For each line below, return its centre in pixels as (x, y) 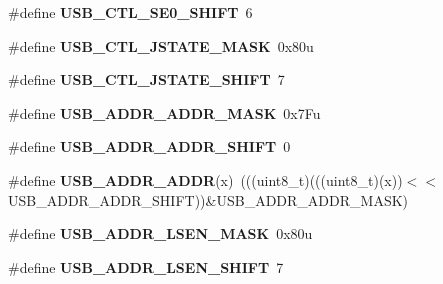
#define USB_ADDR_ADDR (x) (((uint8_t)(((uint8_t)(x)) (205, 179)
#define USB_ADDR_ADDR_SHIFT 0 (149, 146)
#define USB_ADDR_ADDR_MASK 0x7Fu (164, 112)
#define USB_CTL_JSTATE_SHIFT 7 (146, 79)
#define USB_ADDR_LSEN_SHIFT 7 (146, 266)
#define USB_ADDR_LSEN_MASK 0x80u (160, 233)
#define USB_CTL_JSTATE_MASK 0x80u (161, 45)
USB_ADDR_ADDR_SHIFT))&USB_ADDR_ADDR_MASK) (208, 199)
